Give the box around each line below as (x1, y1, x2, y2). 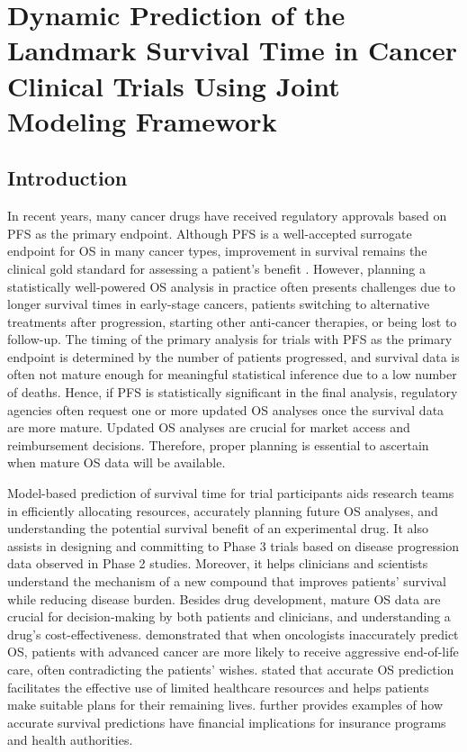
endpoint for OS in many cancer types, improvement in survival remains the (7, 241, 427, 260)
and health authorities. (7, 730, 133, 749)
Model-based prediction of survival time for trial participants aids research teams (7, 484, 454, 503)
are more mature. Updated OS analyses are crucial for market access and (7, 418, 410, 437)
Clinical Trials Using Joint (7, 67, 340, 104)
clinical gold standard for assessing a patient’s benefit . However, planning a (7, 258, 426, 277)
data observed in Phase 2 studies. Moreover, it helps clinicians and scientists (7, 554, 428, 573)
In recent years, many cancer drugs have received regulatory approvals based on (7, 206, 447, 225)
